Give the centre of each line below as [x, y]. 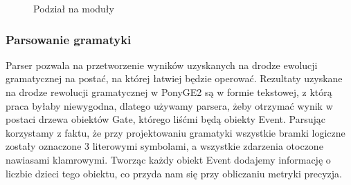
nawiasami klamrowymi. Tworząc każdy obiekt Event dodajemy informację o [168, 159]
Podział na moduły [74, 8]
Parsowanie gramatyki [69, 39]
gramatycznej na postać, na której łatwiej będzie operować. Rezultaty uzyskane [174, 78]
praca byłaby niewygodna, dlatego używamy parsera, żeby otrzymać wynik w [169, 105]
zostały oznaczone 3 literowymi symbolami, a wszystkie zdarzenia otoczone [164, 146]
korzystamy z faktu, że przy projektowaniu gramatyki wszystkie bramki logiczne [175, 132]
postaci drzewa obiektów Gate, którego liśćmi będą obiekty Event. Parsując [166, 119]
